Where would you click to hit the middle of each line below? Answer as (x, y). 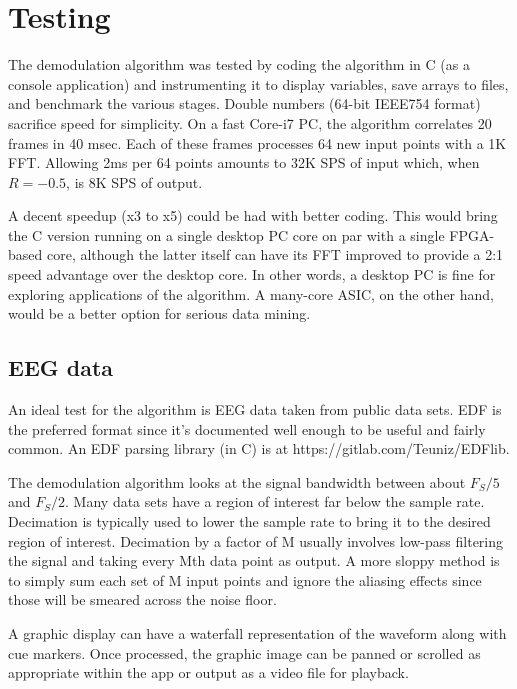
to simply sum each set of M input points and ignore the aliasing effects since (245, 579)
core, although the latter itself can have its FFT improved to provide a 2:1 (275, 254)
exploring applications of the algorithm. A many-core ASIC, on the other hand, (251, 293)
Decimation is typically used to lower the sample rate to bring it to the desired (249, 521)
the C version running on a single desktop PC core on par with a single (226, 234)
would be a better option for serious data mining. (159, 313)
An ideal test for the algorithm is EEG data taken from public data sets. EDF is (255, 409)
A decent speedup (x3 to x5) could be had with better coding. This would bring (253, 215)
